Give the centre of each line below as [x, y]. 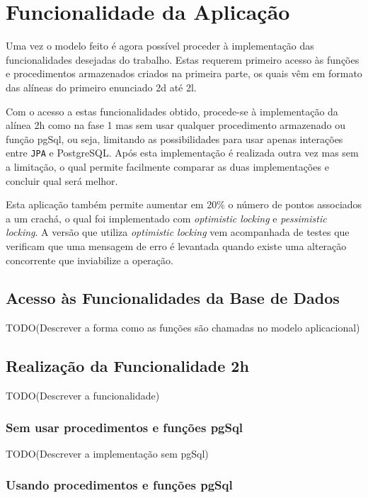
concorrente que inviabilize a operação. [90, 260]
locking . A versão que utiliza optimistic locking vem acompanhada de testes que [178, 232]
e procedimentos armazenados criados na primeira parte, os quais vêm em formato [184, 73]
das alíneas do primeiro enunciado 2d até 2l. [101, 87]
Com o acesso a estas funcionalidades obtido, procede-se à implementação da [172, 111]
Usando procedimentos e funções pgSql [119, 485]
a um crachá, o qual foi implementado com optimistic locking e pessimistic [166, 218]
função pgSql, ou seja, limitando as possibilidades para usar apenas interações [174, 138]
